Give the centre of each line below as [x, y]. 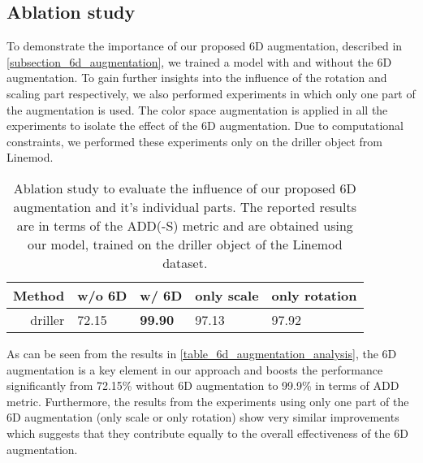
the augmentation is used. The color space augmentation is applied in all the [197, 109]
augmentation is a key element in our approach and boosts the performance [195, 369]
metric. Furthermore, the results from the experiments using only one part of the [208, 401]
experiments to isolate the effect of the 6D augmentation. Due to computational [205, 125]
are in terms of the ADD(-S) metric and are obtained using [185, 225]
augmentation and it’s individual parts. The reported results [185, 206]
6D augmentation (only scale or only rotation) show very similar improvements [203, 417]
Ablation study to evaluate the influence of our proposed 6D [185, 188]
